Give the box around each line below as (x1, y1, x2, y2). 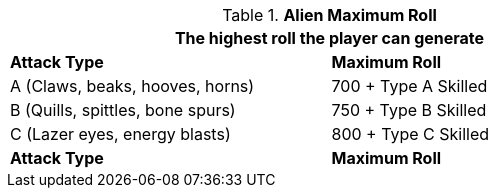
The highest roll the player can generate (174, 28, 485, 48)
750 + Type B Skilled (331, 100, 487, 120)
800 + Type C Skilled (331, 124, 490, 144)
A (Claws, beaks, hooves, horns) (10, 76, 255, 96)
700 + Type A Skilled (331, 76, 488, 96)
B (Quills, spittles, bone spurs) (10, 100, 236, 120)
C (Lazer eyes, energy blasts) (10, 124, 231, 144)
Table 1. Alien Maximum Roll (222, 5, 437, 25)
